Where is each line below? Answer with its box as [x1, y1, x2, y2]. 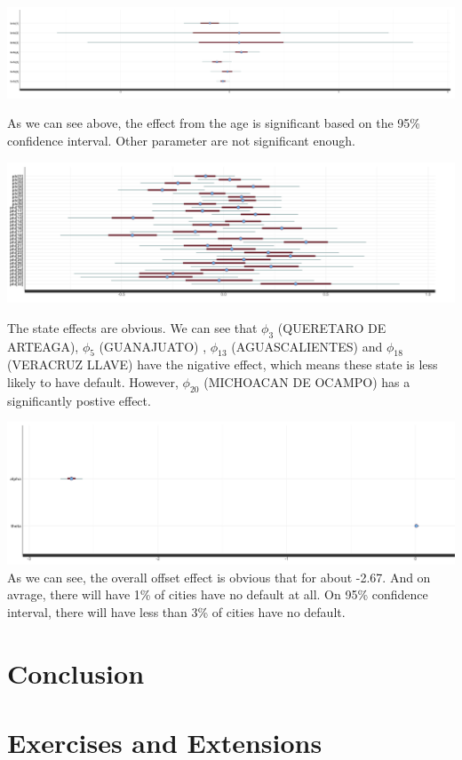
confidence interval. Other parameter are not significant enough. [7, 131, 355, 150]
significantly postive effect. [7, 391, 151, 409]
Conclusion [7, 654, 145, 691]
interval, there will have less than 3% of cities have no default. [7, 603, 346, 621]
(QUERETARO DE [277, 318, 386, 336]
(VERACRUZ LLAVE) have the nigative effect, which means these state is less [7, 355, 438, 374]
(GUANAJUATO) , [99, 336, 207, 355]
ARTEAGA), [7, 336, 79, 355]
